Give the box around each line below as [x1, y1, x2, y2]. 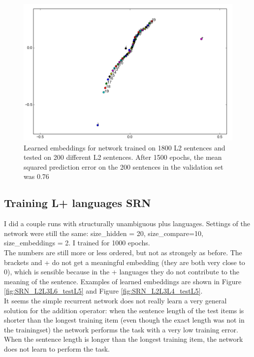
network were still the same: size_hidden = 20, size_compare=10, [4, 228, 203, 238]
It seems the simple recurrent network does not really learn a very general [4, 295, 227, 305]
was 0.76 [24, 171, 49, 181]
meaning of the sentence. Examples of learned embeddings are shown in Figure [4, 276, 242, 286]
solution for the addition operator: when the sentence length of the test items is [4, 305, 244, 315]
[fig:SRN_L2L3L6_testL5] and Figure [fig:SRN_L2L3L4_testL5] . [4, 286, 203, 296]
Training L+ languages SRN [4, 195, 151, 210]
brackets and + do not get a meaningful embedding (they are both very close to [4, 257, 245, 267]
